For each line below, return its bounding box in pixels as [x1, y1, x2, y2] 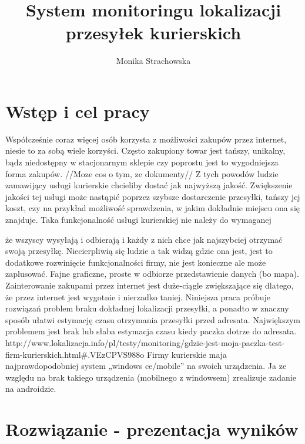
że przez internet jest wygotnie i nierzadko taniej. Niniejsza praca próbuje [5, 290, 271, 303]
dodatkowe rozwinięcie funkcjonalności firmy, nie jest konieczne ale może [5, 256, 266, 268]
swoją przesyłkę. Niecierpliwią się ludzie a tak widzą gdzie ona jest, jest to [5, 245, 273, 257]
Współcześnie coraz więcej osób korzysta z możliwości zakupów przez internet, [5, 133, 287, 145]
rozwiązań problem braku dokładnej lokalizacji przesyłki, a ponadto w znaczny [5, 302, 289, 314]
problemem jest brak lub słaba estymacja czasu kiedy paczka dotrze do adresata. [5, 325, 297, 337]
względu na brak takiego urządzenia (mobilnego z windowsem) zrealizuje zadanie [5, 371, 296, 383]
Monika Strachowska [116, 55, 191, 67]
